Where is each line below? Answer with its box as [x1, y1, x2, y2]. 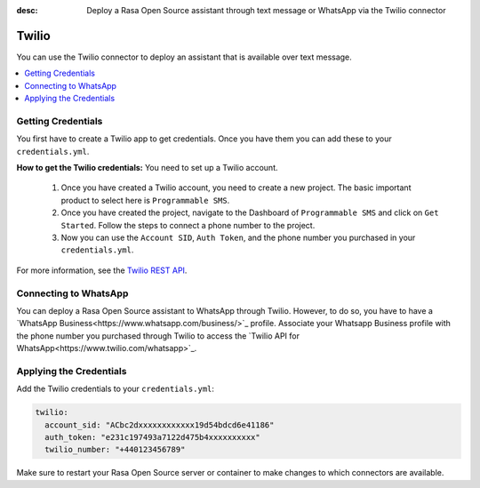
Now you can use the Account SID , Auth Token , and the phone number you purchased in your [60, 232, 416, 243]
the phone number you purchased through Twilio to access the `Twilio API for [16, 330, 300, 341]
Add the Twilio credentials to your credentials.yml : [16, 383, 215, 395]
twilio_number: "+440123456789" [44, 444, 186, 455]
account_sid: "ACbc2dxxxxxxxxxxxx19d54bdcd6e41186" [44, 420, 275, 430]
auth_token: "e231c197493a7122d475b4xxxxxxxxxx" [44, 432, 261, 442]
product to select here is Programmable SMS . [60, 195, 230, 205]
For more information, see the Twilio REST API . [16, 265, 188, 276]
